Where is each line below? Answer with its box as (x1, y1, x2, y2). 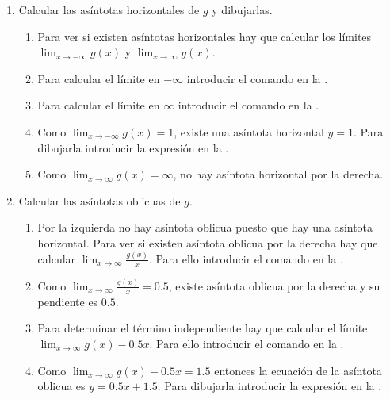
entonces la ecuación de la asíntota (214, 362, 382, 378)
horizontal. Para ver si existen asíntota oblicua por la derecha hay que (37, 234, 378, 251)
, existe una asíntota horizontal (174, 123, 324, 140)
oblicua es (37, 378, 86, 394)
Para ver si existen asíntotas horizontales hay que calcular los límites (37, 28, 372, 44)
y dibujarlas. (212, 2, 273, 17)
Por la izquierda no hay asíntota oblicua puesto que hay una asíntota (37, 219, 373, 236)
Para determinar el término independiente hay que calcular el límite (37, 320, 368, 336)
